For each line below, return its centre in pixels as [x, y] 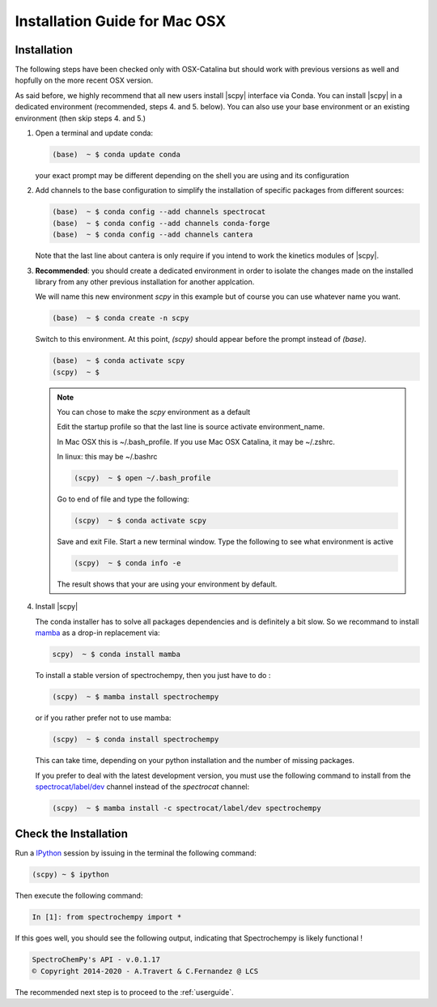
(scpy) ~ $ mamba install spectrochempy [136, 697]
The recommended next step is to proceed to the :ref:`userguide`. [124, 992]
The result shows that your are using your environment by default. [167, 584]
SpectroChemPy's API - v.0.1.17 [96, 960]
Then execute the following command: [79, 896]
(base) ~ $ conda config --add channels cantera [153, 235]
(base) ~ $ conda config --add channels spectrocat [159, 212]
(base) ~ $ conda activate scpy [119, 361]
